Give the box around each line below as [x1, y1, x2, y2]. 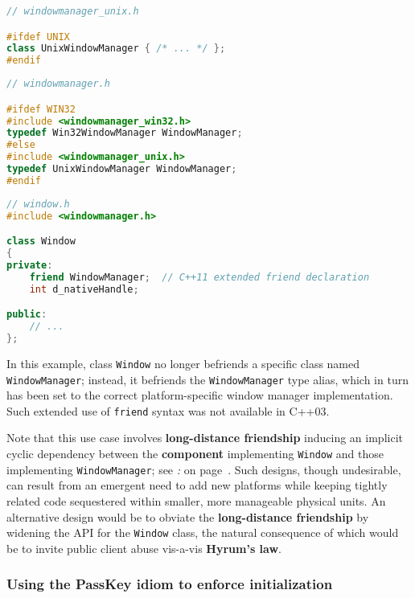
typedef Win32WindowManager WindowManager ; [6, 127, 243, 139]
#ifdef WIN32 [6, 103, 76, 115]
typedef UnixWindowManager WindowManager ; [6, 163, 237, 175]
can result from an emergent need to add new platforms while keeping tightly [6, 477, 388, 494]
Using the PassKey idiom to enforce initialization [6, 574, 333, 594]
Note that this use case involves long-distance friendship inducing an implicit [6, 429, 403, 446]
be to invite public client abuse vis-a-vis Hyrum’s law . [6, 539, 282, 556]
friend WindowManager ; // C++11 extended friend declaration [29, 271, 370, 283]
